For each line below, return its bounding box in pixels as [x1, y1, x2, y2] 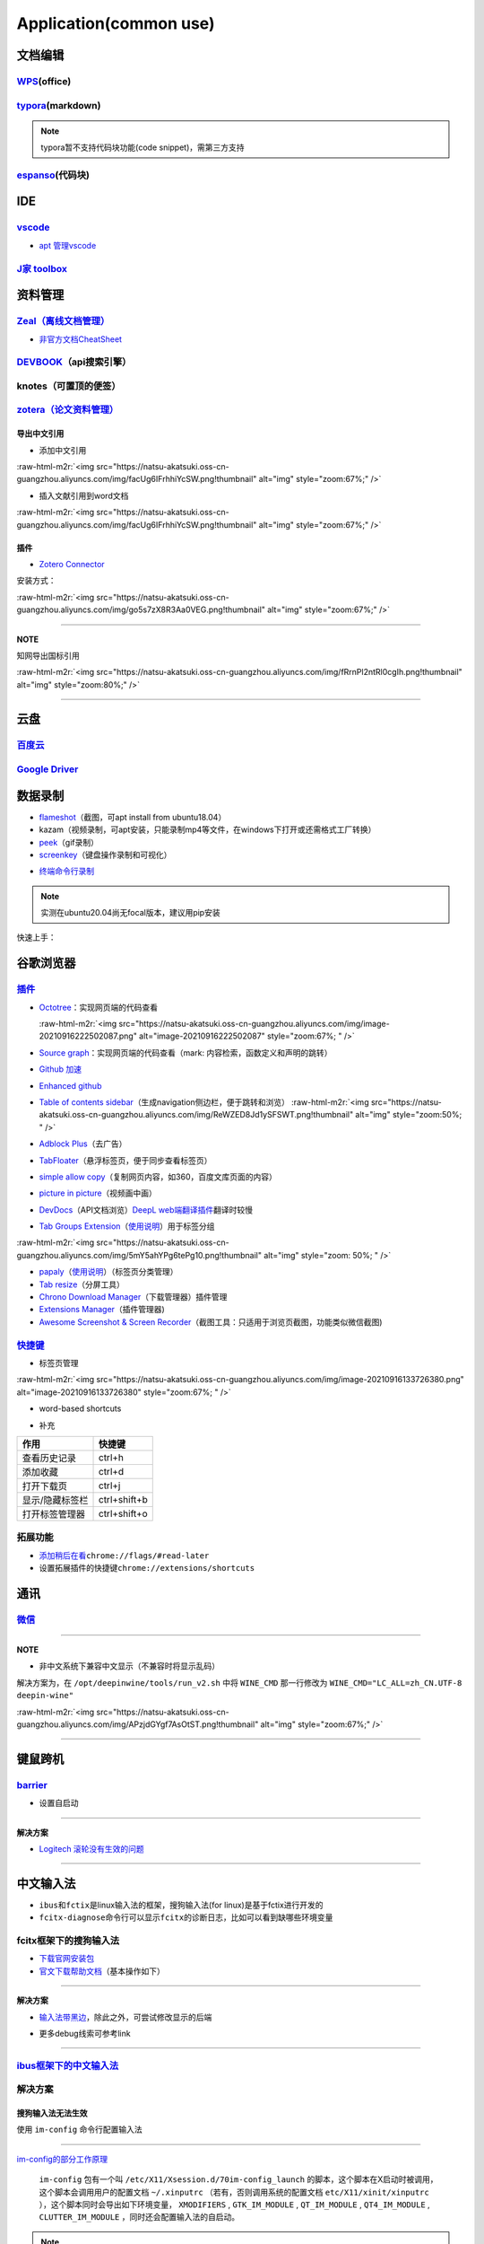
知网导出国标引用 [16, 650, 80, 661]
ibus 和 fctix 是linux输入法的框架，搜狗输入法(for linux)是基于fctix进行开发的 [39, 1899, 324, 1910]
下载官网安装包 [39, 1953, 94, 1964]
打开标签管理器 [22, 1508, 85, 1521]
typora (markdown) [16, 99, 101, 111]
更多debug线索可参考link [39, 2028, 131, 2038]
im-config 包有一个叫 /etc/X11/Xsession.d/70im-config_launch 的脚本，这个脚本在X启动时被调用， [39, 2174, 438, 2185]
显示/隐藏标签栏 [22, 1494, 89, 1506]
